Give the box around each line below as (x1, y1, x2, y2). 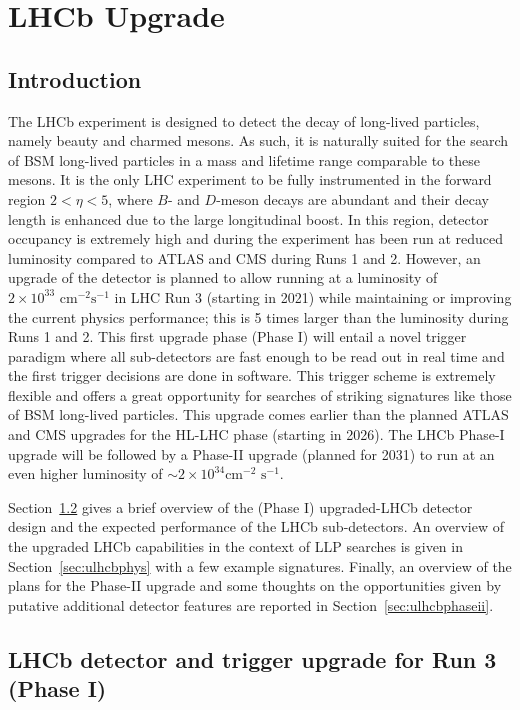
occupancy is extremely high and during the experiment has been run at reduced (8, 228, 504, 249)
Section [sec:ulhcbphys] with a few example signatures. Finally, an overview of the (8, 555, 512, 576)
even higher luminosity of (8, 463, 163, 484)
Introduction (8, 63, 142, 94)
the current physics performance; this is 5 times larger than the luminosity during (8, 306, 509, 327)
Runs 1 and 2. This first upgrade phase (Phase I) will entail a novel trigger (8, 326, 467, 347)
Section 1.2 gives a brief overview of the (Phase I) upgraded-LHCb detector (8, 496, 473, 517)
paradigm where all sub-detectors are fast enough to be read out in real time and (8, 345, 505, 366)
